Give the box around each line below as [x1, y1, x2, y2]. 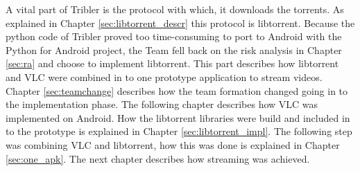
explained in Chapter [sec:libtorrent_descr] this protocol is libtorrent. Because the [6, 15, 355, 30]
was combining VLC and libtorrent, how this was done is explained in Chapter [6, 137, 340, 152]
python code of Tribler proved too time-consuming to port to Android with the [6, 29, 342, 44]
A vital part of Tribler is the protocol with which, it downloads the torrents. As [6, 2, 344, 16]
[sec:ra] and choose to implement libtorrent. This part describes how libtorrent [6, 56, 339, 71]
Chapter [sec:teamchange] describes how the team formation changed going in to [6, 83, 348, 98]
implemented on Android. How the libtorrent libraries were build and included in [6, 110, 350, 125]
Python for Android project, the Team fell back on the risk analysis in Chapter [6, 42, 342, 57]
